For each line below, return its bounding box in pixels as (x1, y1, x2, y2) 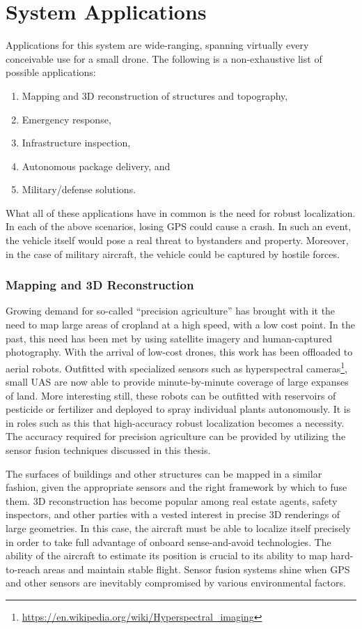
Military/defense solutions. (22, 182, 136, 197)
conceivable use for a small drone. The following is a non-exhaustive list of (6, 51, 322, 66)
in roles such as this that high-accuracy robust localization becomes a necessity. (6, 415, 345, 430)
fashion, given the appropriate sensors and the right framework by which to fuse (6, 480, 347, 494)
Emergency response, (22, 112, 111, 126)
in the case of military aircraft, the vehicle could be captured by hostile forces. (6, 246, 340, 261)
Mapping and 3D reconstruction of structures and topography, (22, 88, 288, 103)
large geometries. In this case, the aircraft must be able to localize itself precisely (6, 521, 351, 536)
